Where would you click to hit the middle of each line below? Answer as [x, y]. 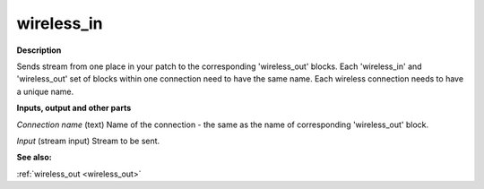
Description [39, 50]
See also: [35, 158]
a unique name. [45, 91]
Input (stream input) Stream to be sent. [88, 141]
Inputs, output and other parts [74, 108]
